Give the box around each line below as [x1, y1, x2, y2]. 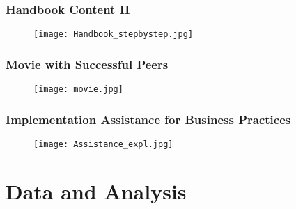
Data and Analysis [6, 176, 187, 205]
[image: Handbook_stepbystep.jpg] [33, 29, 194, 40]
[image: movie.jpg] [33, 84, 123, 95]
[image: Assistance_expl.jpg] [33, 139, 173, 149]
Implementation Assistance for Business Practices [6, 110, 291, 127]
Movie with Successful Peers [6, 55, 169, 72]
